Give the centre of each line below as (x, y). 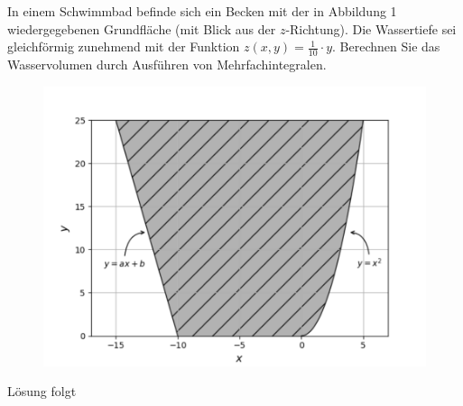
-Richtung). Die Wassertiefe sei (371, 28)
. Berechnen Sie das (386, 46)
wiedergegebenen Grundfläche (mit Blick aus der (142, 28)
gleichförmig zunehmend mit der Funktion (124, 46)
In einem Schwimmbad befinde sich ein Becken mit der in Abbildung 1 (202, 11)
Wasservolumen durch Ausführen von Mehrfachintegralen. (167, 65)
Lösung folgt (42, 391)
